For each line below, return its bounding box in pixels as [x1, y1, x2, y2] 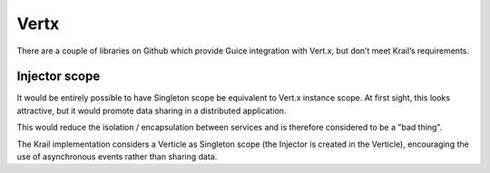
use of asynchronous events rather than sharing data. [16, 151, 218, 162]
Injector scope [16, 69, 101, 84]
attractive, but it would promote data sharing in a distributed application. [16, 105, 287, 116]
